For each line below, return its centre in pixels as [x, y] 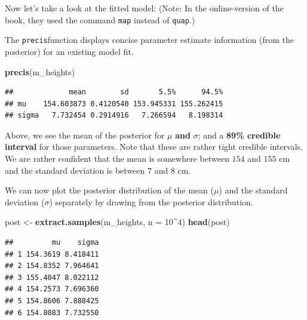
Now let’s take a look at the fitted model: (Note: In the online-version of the [144, 8]
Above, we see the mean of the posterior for [85, 135]
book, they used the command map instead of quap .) [100, 19]
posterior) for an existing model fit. [69, 51]
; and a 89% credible [239, 135]
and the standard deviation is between [75, 170]
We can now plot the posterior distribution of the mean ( [109, 190]
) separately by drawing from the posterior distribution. [151, 201]
